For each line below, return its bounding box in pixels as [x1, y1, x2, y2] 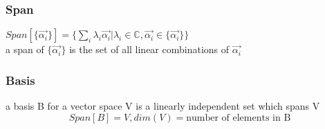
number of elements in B [186, 112, 291, 123]
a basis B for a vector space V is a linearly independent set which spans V [6, 99, 320, 113]
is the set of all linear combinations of [69, 42, 230, 57]
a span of [6, 42, 44, 57]
